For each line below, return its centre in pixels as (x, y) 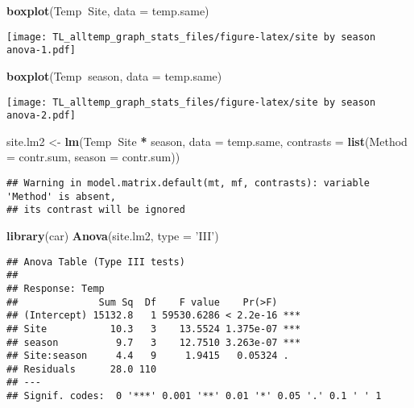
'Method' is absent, (62, 196)
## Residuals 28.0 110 (82, 369)
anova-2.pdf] (41, 116)
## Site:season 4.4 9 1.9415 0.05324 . (148, 356)
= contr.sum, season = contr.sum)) (93, 157)
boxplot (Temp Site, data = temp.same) (108, 10)
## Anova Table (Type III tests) (96, 262)
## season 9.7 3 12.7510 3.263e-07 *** (154, 342)
